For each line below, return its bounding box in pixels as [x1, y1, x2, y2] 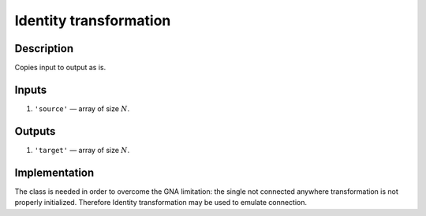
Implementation [14, 166, 95, 179]
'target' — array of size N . [34, 145, 130, 155]
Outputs [14, 125, 56, 138]
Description [14, 42, 74, 55]
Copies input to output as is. [14, 63, 106, 73]
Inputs [14, 83, 47, 96]
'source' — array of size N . [34, 103, 130, 114]
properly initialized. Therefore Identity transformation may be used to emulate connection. [14, 198, 308, 207]
